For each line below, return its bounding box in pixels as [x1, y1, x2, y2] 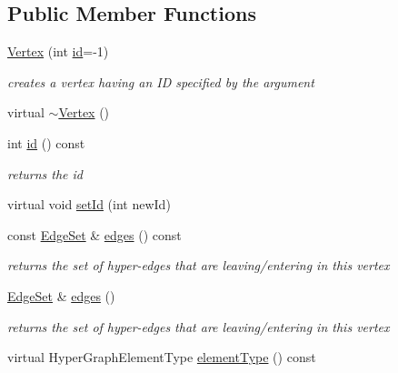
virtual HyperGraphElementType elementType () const [7, 348, 316, 367]
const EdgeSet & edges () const [7, 225, 182, 244]
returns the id [7, 164, 84, 183]
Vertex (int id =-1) [7, 42, 109, 61]
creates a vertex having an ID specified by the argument [7, 72, 314, 91]
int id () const [7, 133, 85, 152]
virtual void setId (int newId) [7, 195, 171, 214]
